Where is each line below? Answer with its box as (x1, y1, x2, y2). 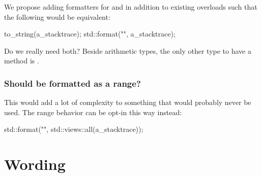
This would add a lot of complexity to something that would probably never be (4, 97, 251, 108)
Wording (4, 154, 66, 174)
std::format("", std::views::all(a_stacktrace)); (4, 124, 143, 134)
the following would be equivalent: (4, 11, 110, 22)
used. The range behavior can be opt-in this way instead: (4, 107, 182, 117)
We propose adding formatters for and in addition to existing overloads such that (4, 2, 257, 12)
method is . (4, 55, 39, 66)
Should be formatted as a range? (4, 77, 141, 89)
